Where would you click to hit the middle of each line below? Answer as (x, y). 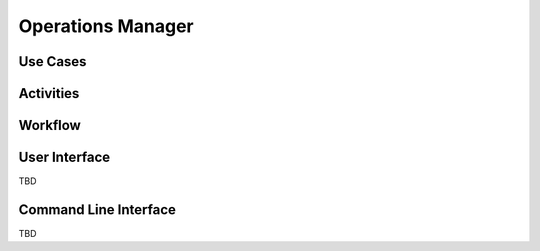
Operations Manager (106, 26)
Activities (49, 93)
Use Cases (52, 61)
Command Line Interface (97, 209)
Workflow (50, 125)
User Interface (64, 157)
